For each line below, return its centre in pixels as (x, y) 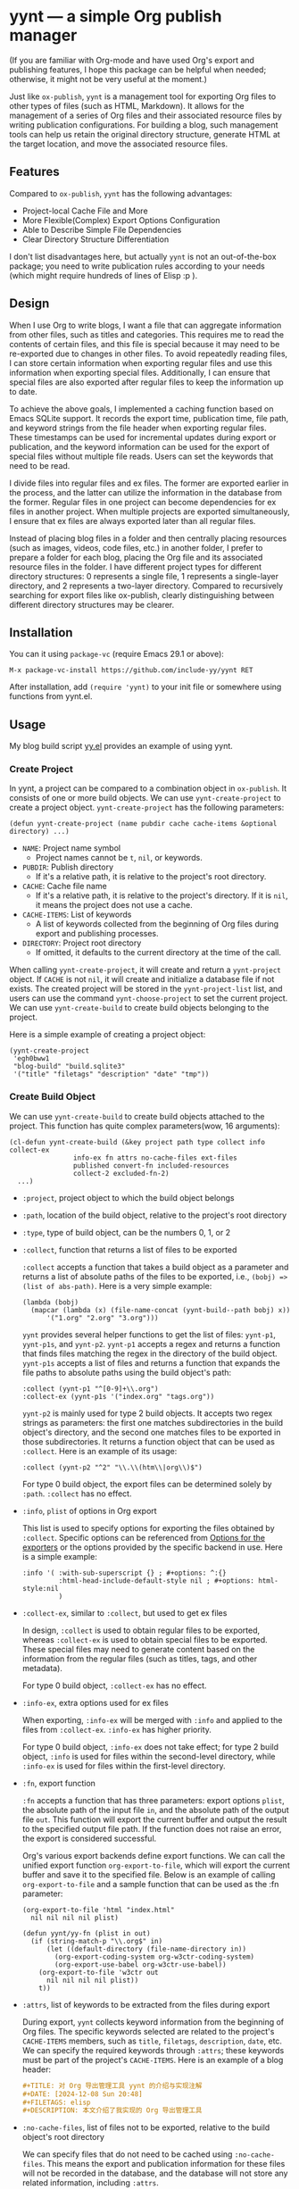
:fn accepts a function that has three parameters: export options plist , (154, 1800)
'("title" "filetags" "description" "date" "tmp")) (111, 1074)
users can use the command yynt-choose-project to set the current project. (149, 998)
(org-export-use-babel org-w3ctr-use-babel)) (141, 1964)
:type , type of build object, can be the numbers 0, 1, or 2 (126, 1232)
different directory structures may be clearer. (92, 604)
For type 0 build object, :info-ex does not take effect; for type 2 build (150, 1746)
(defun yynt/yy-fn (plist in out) (86, 1933)
